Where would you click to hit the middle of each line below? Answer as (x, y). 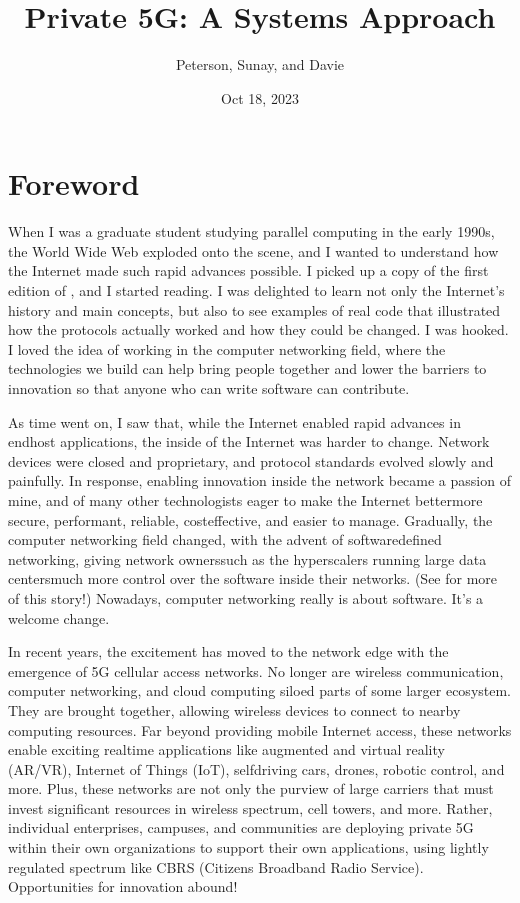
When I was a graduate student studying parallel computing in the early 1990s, (251, 231)
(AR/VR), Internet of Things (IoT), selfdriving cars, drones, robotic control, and (256, 768)
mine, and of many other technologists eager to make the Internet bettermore (245, 499)
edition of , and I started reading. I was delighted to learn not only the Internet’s (256, 290)
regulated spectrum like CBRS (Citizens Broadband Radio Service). (216, 866)
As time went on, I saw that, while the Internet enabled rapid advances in (234, 421)
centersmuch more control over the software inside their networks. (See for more (253, 578)
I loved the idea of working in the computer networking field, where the (227, 348)
